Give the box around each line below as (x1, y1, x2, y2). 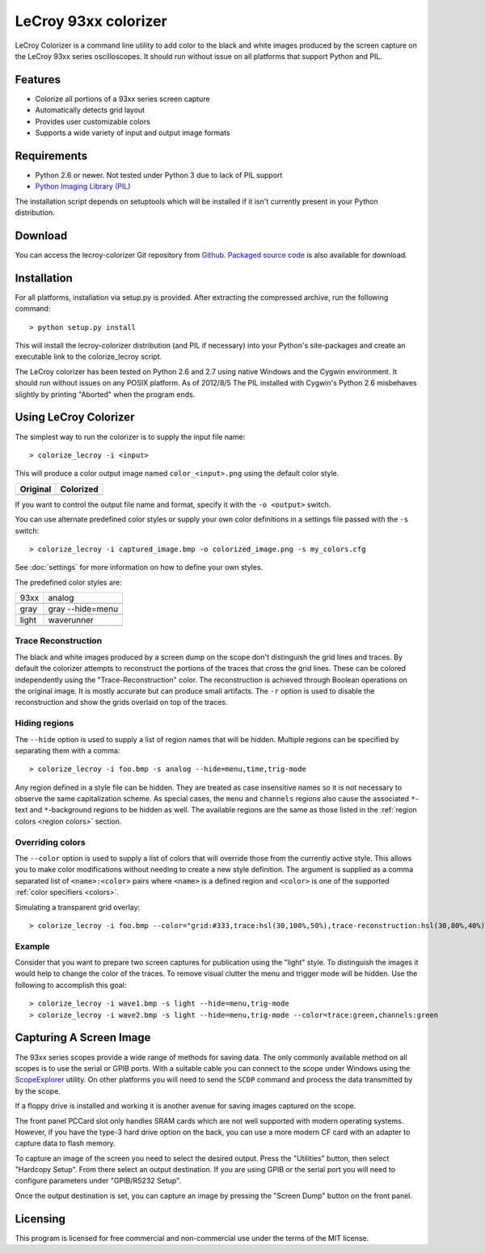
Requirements (15, 149, 88, 162)
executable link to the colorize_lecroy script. (15, 352, 162, 361)
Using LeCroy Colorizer (15, 411, 135, 424)
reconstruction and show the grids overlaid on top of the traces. (15, 698, 228, 707)
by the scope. (15, 1086, 61, 1095)
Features (15, 73, 61, 86)
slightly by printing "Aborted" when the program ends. (15, 389, 196, 399)
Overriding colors (15, 837, 86, 848)
